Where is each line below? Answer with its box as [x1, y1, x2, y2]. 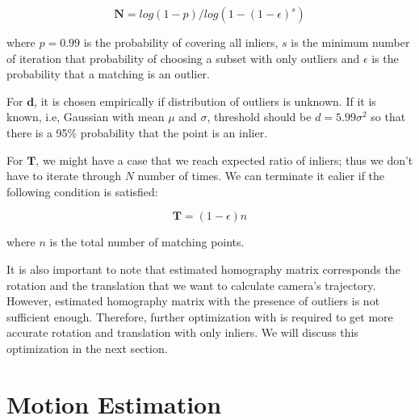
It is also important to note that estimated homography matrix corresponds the [6, 260, 400, 277]
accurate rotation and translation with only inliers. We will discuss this [6, 324, 358, 341]
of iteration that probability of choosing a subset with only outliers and [6, 49, 360, 66]
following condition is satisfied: [6, 183, 158, 199]
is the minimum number [291, 34, 410, 50]
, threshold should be [207, 108, 312, 125]
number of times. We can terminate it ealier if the [137, 167, 385, 184]
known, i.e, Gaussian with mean [6, 108, 165, 125]
